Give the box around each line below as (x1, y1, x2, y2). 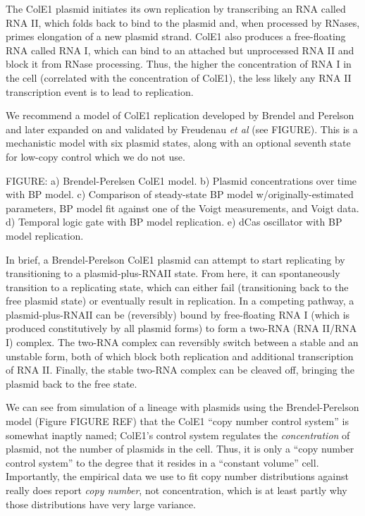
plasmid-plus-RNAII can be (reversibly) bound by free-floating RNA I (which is (6, 307, 350, 321)
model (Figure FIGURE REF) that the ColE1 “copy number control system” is (6, 414, 349, 429)
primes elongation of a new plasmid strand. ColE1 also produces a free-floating (6, 29, 346, 44)
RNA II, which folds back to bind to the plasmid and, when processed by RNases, (6, 15, 360, 30)
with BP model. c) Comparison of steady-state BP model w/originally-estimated (6, 187, 354, 202)
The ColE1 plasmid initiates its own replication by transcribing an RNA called (6, 1, 346, 16)
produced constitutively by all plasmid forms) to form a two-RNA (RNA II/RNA (6, 321, 357, 336)
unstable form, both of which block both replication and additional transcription (6, 348, 354, 363)
